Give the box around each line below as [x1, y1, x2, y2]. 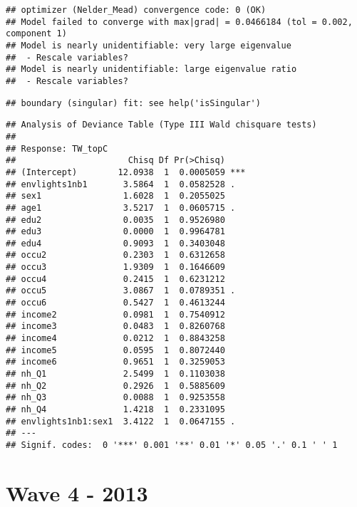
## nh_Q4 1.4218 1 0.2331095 [6, 404, 225, 414]
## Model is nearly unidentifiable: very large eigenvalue [6, 40, 291, 51]
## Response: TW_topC [6, 143, 108, 154]
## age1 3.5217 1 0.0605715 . [6, 202, 236, 213]
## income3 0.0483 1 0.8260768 [6, 321, 225, 332]
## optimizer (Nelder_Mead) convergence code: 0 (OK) [6, 5, 267, 15]
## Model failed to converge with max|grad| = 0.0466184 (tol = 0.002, [6, 16, 353, 27]
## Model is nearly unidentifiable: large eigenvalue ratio [6, 64, 297, 75]
